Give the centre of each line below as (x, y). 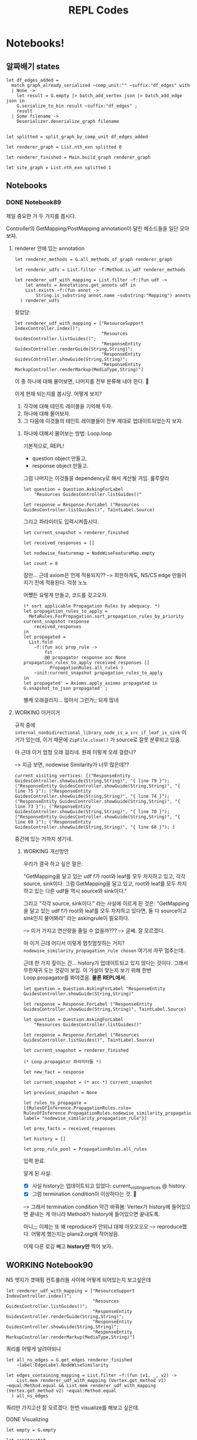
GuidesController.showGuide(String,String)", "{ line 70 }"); (92, 811)
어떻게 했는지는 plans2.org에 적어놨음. (75, 1234)
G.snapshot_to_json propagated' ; (65, 688)
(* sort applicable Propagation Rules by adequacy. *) (91, 606)
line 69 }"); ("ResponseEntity (53, 822)
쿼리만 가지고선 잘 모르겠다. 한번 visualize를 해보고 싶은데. (73, 1408)
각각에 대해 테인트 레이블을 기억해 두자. (68, 406)
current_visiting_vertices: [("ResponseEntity (72, 776)
